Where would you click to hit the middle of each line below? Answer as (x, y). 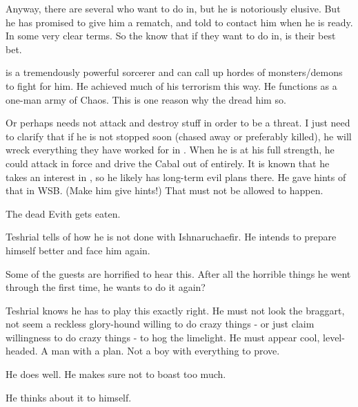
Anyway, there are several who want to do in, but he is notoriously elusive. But (173, 8)
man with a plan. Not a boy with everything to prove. (166, 351)
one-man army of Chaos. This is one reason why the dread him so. (146, 99)
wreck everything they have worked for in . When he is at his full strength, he (170, 150)
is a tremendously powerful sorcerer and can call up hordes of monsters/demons (174, 72)
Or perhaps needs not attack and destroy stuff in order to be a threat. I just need (178, 123)
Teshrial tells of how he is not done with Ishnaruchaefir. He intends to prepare (171, 237)
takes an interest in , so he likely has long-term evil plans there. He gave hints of (176, 177)
